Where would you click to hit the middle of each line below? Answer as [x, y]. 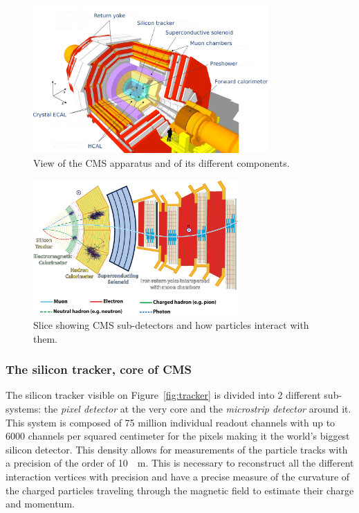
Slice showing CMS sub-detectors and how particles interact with [171, 325]
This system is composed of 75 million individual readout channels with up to [171, 422]
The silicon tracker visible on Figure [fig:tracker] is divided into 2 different [163, 395]
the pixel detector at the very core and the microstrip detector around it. [197, 409]
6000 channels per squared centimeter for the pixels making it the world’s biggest [178, 436]
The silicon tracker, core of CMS [99, 369]
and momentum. [40, 504]
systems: [24, 409]
